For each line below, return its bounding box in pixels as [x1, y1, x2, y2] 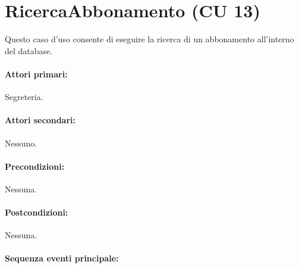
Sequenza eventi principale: [5, 252, 119, 264]
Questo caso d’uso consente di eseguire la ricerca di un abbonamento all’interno [5, 33, 294, 45]
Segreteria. [5, 91, 43, 103]
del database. [5, 44, 53, 57]
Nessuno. [5, 136, 37, 149]
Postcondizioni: [5, 206, 68, 219]
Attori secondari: [5, 114, 75, 126]
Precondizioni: [5, 160, 65, 172]
